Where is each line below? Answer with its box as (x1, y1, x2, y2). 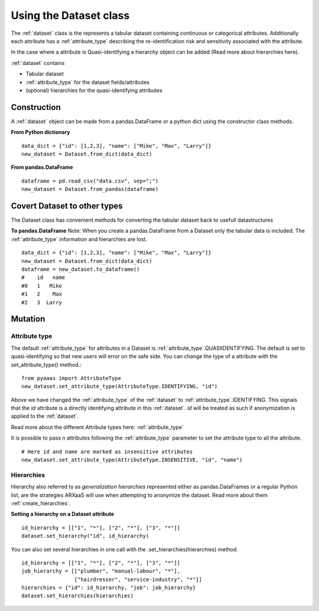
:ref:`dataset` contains (11, 59, 65, 66)
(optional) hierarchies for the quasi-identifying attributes (25, 86, 162, 94)
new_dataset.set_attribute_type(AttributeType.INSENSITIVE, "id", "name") (21, 457, 243, 463)
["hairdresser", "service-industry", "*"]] (74, 576, 202, 583)
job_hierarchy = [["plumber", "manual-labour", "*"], (21, 568, 180, 574)
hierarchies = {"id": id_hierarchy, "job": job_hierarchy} (21, 584, 196, 591)
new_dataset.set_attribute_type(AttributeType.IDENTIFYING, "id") (21, 383, 218, 390)
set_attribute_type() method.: (11, 361, 82, 368)
